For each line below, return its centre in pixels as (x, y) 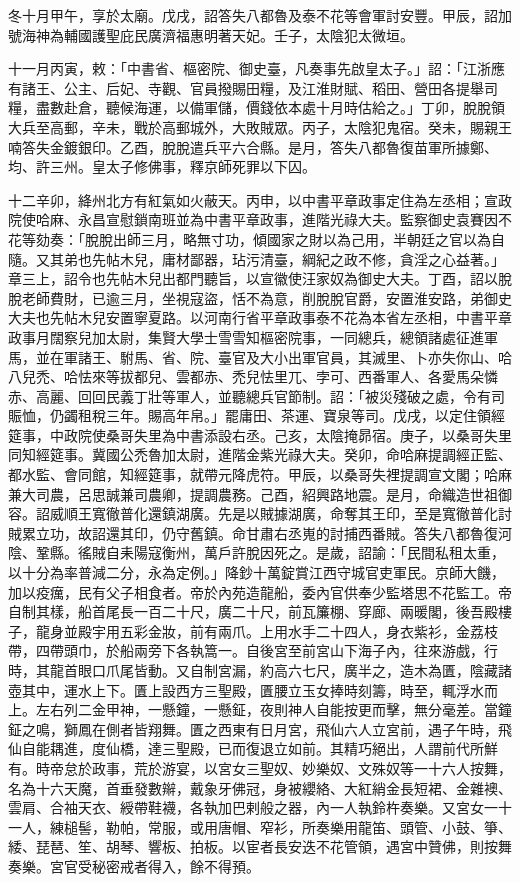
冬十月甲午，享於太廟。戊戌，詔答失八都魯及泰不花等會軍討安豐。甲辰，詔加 (260, 15)
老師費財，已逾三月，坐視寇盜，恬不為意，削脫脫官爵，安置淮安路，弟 (252, 297)
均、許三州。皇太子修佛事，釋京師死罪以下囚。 (162, 166)
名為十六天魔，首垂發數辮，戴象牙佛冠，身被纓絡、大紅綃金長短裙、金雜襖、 (260, 787)
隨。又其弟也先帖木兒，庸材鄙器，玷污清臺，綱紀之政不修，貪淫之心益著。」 (256, 258)
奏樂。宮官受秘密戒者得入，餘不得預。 (134, 865)
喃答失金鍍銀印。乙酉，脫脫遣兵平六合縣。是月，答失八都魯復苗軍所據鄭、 (253, 146)
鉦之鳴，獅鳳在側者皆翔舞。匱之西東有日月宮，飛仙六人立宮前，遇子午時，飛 (260, 728)
